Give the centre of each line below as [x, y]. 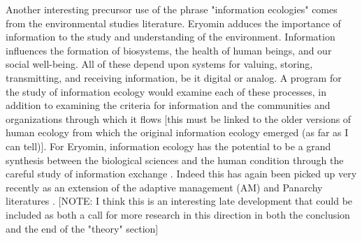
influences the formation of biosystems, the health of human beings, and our [169, 50]
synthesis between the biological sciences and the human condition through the [175, 160]
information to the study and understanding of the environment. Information [171, 37]
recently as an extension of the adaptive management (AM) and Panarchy [164, 187]
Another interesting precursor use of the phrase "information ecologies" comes [172, 9]
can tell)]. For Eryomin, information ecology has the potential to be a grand [168, 146]
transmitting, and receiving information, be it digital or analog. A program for [174, 77]
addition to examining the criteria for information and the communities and [168, 105]
